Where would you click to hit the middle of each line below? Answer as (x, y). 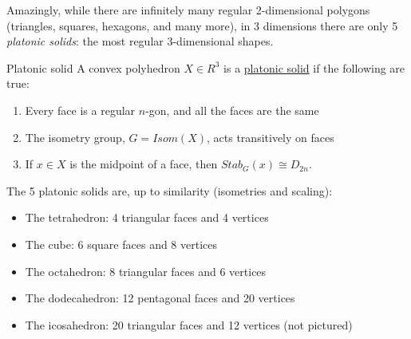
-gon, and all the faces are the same (232, 110)
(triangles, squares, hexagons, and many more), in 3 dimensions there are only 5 (202, 25)
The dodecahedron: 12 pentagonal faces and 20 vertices (160, 298)
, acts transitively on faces (271, 137)
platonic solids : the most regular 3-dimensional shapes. (140, 41)
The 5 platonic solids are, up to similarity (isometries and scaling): (170, 190)
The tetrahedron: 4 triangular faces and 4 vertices (147, 217)
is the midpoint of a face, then (144, 164)
